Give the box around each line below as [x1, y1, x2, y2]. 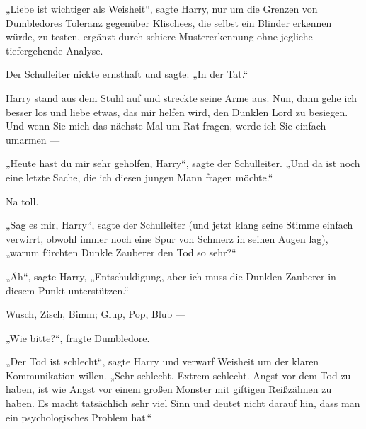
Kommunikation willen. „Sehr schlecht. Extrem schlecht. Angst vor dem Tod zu [6, 367, 351, 382]
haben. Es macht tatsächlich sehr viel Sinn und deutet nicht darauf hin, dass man [6, 396, 360, 411]
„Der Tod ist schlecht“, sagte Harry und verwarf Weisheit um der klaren [6, 354, 319, 369]
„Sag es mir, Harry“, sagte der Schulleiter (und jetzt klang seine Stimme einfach [6, 217, 353, 232]
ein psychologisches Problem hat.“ [6, 409, 152, 424]
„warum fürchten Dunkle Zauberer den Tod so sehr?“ [6, 245, 236, 260]
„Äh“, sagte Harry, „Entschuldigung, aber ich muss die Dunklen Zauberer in [6, 268, 336, 283]
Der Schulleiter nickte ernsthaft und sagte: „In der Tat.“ [6, 67, 248, 81]
